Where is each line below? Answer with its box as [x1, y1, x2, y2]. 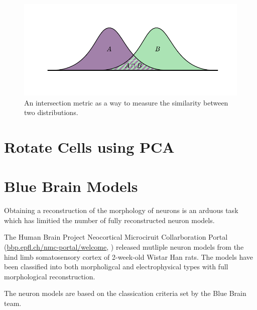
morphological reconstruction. [4, 271, 95, 281]
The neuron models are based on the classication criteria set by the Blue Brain [4, 288, 246, 298]
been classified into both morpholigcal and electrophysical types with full [4, 261, 228, 272]
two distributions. [24, 107, 78, 118]
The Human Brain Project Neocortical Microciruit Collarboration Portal [4, 232, 228, 242]
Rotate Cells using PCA [4, 136, 175, 157]
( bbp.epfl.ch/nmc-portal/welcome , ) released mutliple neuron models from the [4, 242, 244, 252]
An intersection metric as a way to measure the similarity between [24, 97, 228, 108]
